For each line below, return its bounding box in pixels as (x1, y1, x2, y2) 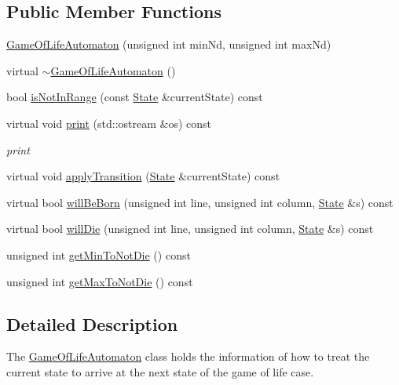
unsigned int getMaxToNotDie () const (6, 273, 193, 289)
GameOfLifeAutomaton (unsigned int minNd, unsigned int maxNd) (6, 36, 331, 53)
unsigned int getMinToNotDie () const (6, 246, 191, 263)
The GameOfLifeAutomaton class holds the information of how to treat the (6, 348, 370, 365)
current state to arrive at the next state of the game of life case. (6, 363, 314, 380)
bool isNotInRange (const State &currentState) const (6, 89, 263, 105)
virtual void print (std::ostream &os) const (6, 114, 212, 131)
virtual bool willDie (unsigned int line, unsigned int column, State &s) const (6, 220, 374, 237)
